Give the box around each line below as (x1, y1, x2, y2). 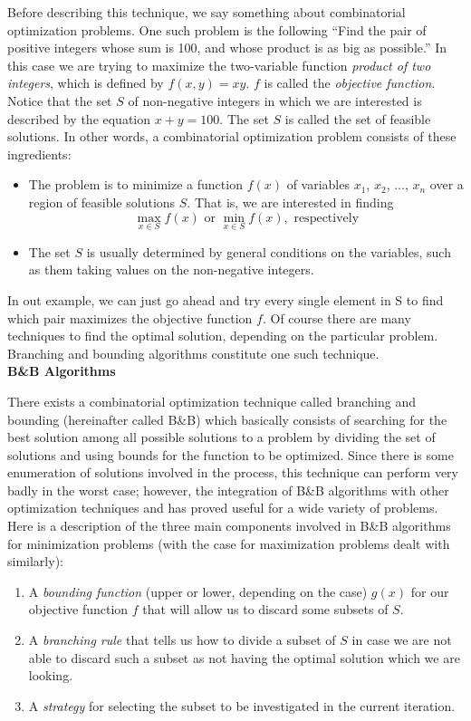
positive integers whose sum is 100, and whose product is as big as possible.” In (7, 38, 447, 57)
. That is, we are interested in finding (187, 192, 394, 211)
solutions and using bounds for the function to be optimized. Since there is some (7, 445, 454, 464)
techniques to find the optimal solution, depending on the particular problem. (7, 326, 438, 345)
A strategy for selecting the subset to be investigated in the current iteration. (28, 696, 456, 715)
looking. (28, 666, 73, 685)
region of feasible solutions (28, 192, 176, 211)
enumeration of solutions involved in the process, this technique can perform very (7, 463, 458, 482)
